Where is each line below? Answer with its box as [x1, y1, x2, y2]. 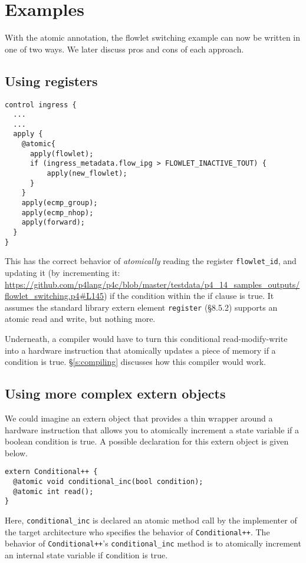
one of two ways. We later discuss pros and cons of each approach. [5, 42, 244, 55]
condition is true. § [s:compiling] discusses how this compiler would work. [5, 355, 266, 368]
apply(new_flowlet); [47, 169, 127, 178]
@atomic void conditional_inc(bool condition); [13, 478, 203, 486]
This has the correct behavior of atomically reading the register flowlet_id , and [5, 255, 297, 267]
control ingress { [5, 100, 77, 109]
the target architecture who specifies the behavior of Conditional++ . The [5, 525, 270, 538]
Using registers [5, 71, 98, 90]
